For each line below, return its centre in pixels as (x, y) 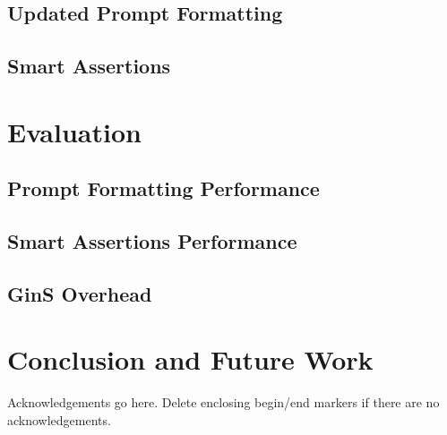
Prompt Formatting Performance (163, 188)
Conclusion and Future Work (190, 359)
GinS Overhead (80, 293)
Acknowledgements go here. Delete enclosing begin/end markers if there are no (223, 402)
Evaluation (74, 131)
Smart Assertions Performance (152, 241)
